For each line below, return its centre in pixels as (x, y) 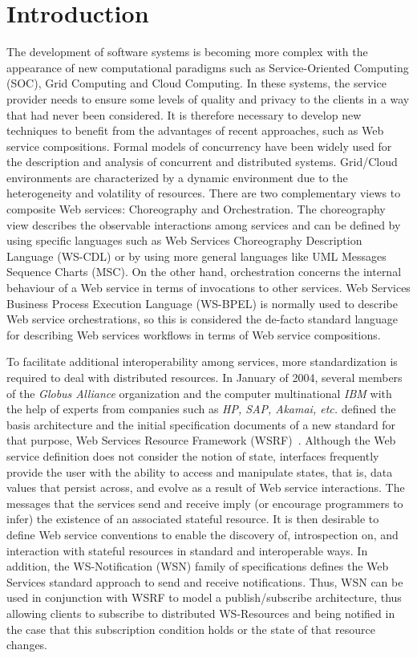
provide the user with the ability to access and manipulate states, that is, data (200, 471)
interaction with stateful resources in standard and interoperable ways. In (187, 550)
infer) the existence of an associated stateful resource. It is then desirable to (193, 519)
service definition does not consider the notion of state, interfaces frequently (193, 455)
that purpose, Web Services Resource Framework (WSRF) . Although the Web (201, 440)
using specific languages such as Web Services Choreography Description (184, 240)
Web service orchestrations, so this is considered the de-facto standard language (202, 319)
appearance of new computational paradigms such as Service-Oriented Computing (208, 67)
